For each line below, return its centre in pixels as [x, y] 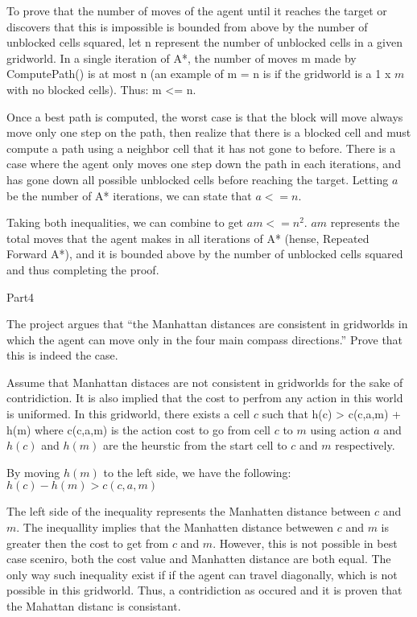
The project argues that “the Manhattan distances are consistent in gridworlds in [207, 324]
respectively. [365, 445]
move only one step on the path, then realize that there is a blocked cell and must [209, 132]
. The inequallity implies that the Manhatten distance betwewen [175, 527]
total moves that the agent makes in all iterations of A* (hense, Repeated [188, 238]
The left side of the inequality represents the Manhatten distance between [189, 511]
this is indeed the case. [62, 355]
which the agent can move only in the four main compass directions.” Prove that [205, 339]
